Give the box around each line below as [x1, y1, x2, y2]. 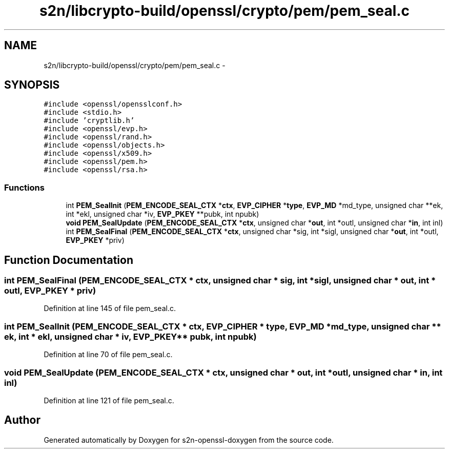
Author [4, 414, 40, 427]
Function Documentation [4, 253, 133, 266]
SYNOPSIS [4, 78, 60, 92]
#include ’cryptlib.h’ [44, 116, 135, 125]
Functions [4, 182, 45, 193]
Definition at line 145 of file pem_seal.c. [44, 304, 176, 313]
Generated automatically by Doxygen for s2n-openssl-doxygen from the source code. [44, 435, 334, 444]
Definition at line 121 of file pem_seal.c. [44, 396, 174, 405]
